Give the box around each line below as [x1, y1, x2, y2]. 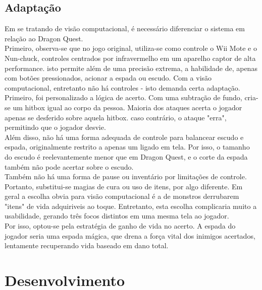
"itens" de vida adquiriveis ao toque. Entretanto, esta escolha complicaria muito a [5, 200, 257, 211]
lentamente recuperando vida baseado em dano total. [5, 240, 169, 251]
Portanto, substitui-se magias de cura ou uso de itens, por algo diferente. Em [5, 181, 243, 191]
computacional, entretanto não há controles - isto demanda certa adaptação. [5, 82, 240, 93]
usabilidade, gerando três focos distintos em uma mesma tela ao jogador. [5, 210, 229, 221]
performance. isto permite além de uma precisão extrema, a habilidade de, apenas [5, 62, 257, 73]
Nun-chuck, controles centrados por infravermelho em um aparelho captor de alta [5, 52, 256, 63]
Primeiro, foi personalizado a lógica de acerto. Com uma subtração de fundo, [5, 92, 242, 103]
